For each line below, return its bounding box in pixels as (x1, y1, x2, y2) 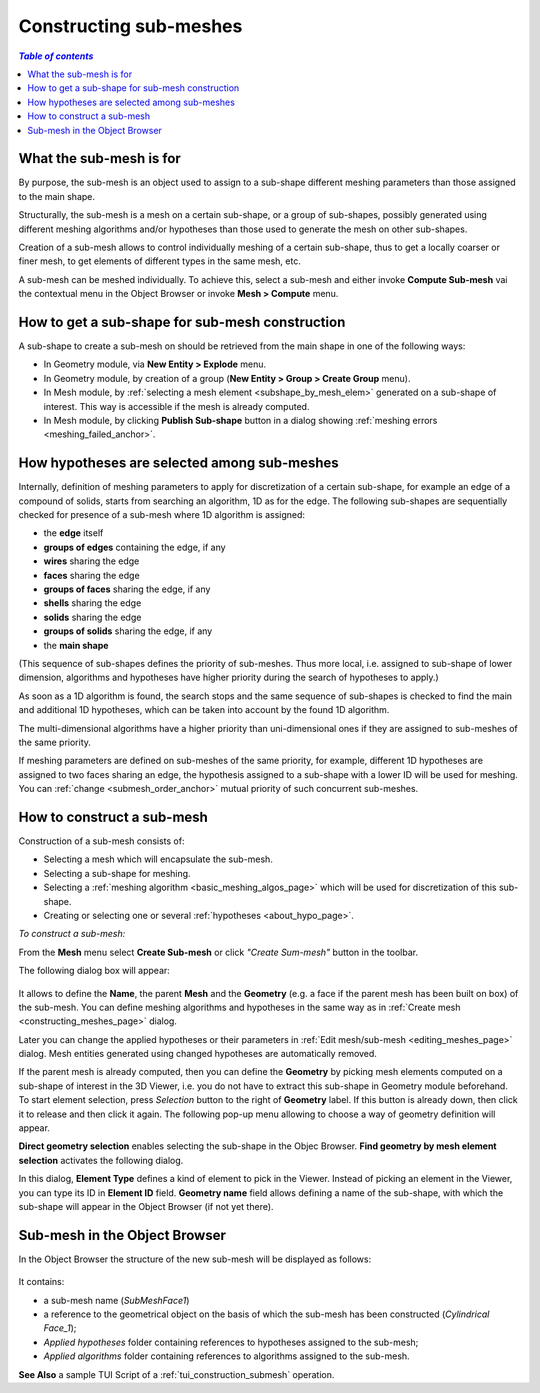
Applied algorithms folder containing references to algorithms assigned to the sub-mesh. (43, 1350, 410, 1362)
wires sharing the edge (43, 555, 140, 567)
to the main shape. (18, 190, 95, 202)
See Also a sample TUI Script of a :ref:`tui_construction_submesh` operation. (18, 1368, 335, 1380)
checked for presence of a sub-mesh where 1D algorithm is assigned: (18, 509, 305, 521)
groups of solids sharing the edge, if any (43, 625, 213, 637)
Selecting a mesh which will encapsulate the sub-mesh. (43, 853, 274, 865)
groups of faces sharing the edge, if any (43, 583, 211, 595)
